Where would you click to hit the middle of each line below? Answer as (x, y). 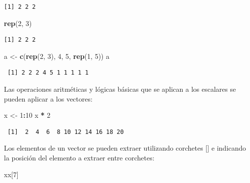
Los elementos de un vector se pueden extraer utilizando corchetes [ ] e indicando (125, 148)
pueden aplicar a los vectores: (48, 98)
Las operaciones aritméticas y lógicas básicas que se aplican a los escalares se (120, 89)
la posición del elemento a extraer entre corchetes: (79, 157)
